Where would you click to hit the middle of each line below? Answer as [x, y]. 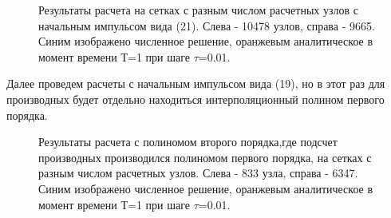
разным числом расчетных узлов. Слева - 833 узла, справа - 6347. [198, 173]
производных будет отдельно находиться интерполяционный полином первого [195, 99]
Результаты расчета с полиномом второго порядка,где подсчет [188, 142]
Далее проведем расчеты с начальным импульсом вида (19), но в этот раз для [196, 83]
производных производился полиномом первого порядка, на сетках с [205, 157]
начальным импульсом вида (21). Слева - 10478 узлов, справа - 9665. [207, 25]
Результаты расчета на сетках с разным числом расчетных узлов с [199, 10]
